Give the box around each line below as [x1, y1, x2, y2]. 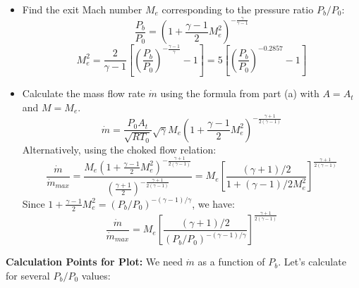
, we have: [192, 196, 235, 211]
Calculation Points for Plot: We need [6, 254, 183, 269]
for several [6, 268, 50, 282]
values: [81, 268, 111, 282]
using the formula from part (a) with [160, 86, 320, 101]
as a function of [197, 254, 265, 269]
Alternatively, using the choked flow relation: [22, 142, 217, 156]
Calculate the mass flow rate [22, 86, 145, 101]
